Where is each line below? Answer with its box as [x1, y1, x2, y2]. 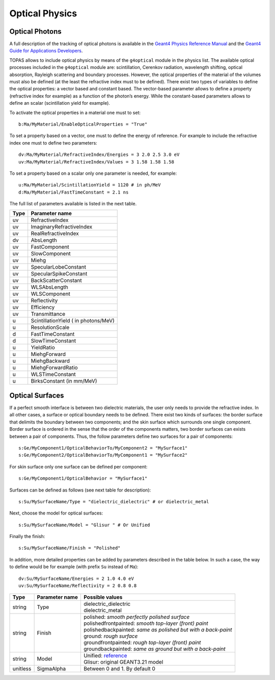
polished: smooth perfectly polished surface [83, 614, 190, 621]
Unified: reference [83, 652, 127, 659]
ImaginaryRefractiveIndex [31, 223, 93, 230]
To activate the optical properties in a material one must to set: [9, 109, 141, 115]
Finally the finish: [9, 533, 45, 540]
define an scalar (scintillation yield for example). [9, 100, 111, 106]
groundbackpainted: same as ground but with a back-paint [83, 645, 226, 652]
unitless [12, 665, 32, 672]
